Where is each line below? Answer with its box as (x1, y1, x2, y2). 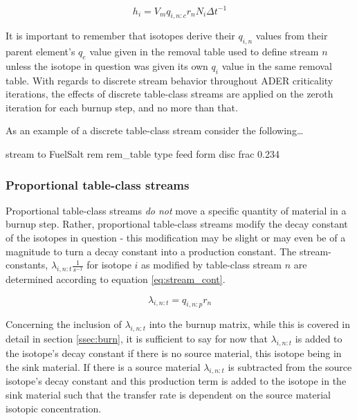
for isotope (86, 257, 131, 272)
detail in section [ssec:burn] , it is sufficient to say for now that (6, 331, 268, 346)
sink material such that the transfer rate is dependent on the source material (6, 387, 331, 402)
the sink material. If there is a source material (6, 359, 201, 374)
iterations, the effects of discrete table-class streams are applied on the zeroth (6, 86, 333, 101)
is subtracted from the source (228, 359, 352, 374)
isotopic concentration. (6, 401, 102, 415)
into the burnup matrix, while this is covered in (149, 317, 351, 331)
